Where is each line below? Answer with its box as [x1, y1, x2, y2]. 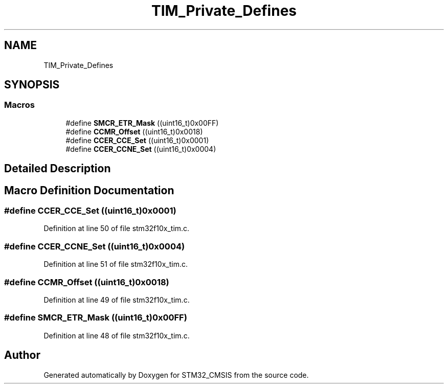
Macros [4, 100, 35, 110]
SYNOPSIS [4, 78, 60, 92]
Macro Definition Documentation [4, 184, 174, 197]
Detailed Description [4, 162, 111, 175]
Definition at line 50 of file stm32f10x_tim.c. [43, 224, 190, 233]
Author [4, 349, 40, 362]
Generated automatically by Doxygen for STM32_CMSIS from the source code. [43, 370, 309, 379]
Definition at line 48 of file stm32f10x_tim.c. [43, 331, 190, 340]
